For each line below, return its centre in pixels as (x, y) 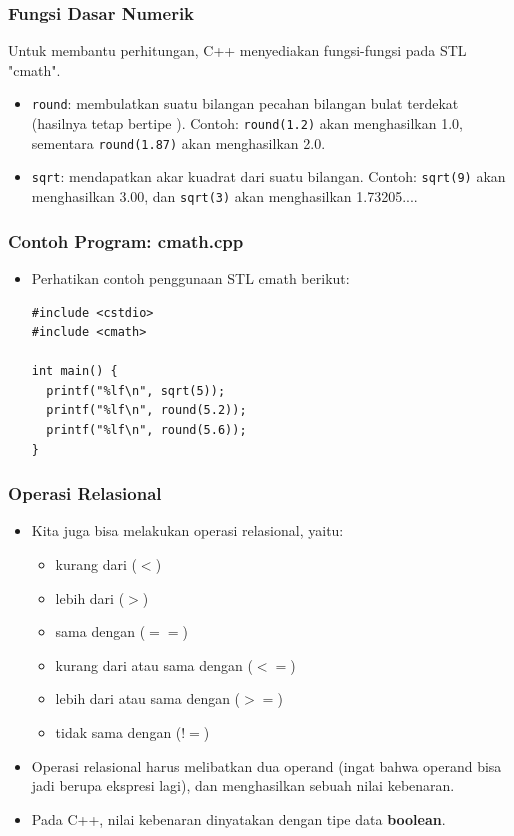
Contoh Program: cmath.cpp (126, 240)
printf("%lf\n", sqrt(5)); (136, 390)
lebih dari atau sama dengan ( (148, 698)
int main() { (74, 371)
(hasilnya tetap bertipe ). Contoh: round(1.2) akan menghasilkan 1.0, (247, 123)
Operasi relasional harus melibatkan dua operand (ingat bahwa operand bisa (266, 765)
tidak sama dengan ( (118, 732)
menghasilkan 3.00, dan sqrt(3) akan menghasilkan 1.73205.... (224, 196)
